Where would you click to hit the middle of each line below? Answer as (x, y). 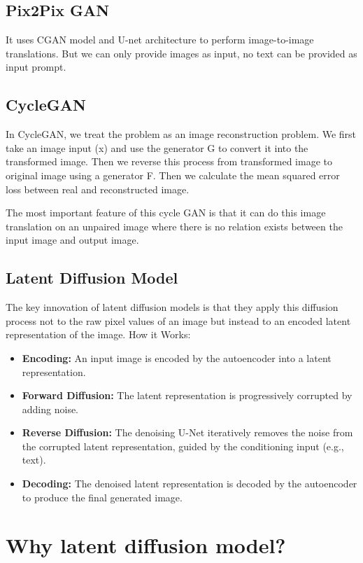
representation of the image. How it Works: (98, 334)
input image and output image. (72, 240)
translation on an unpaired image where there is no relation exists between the (174, 226)
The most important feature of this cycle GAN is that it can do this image (166, 213)
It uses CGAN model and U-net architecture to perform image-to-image (160, 40)
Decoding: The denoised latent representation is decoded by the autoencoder (190, 484)
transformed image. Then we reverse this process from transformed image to (169, 161)
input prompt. (36, 67)
